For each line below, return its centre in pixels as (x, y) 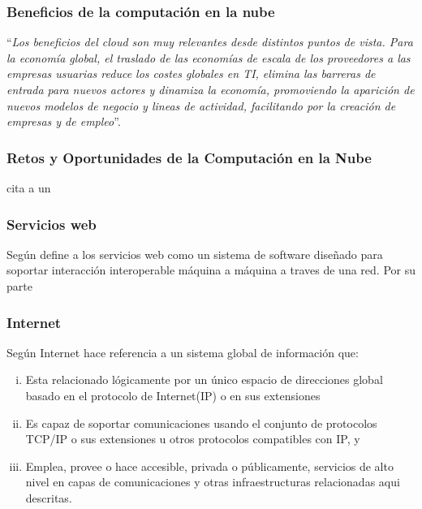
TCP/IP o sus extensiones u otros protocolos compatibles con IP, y (193, 439)
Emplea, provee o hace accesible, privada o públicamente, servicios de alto (209, 466)
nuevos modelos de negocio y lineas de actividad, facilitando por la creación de (201, 105)
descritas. (49, 497)
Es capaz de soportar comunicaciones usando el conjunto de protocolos (201, 423)
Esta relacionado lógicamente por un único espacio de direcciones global (204, 380)
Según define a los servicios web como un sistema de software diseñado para (195, 254)
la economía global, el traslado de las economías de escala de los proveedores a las (209, 57)
